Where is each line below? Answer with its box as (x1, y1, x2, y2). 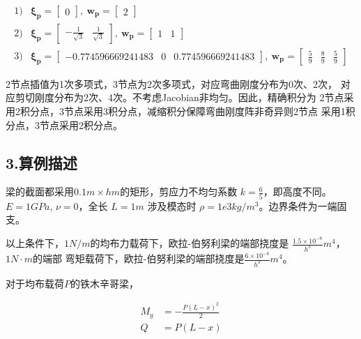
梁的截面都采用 (6, 184, 74, 199)
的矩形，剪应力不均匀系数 (120, 184, 238, 199)
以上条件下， (6, 236, 64, 250)
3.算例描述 (6, 151, 77, 173)
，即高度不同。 (263, 184, 332, 199)
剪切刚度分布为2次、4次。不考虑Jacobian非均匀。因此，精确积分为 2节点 (15, 90, 344, 105)
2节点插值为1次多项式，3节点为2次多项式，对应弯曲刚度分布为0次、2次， (6, 76, 337, 91)
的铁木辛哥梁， (70, 276, 139, 290)
